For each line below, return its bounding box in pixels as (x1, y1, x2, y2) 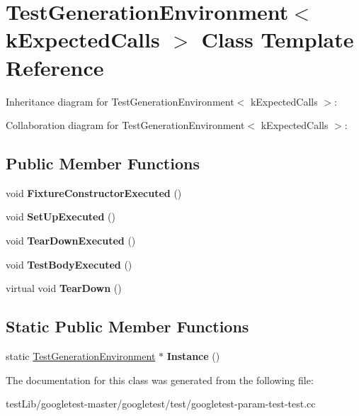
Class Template (201, 25, 354, 54)
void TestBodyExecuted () (6, 257, 132, 271)
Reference (6, 52, 104, 81)
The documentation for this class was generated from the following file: (6, 372, 314, 387)
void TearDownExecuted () (6, 233, 136, 248)
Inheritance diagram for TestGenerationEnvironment (6, 94, 234, 108)
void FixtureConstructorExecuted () (6, 185, 182, 200)
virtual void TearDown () (6, 281, 122, 296)
